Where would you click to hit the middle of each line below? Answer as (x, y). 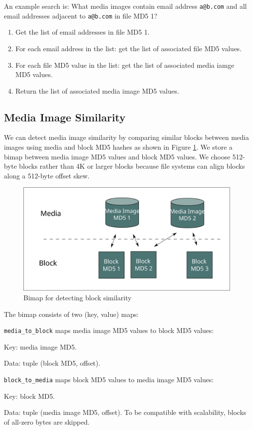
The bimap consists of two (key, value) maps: (71, 314)
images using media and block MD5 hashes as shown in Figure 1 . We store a (118, 147)
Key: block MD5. (29, 396)
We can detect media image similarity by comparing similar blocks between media (126, 137)
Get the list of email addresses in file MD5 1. (82, 32)
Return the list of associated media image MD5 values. (97, 90)
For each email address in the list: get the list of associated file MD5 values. (128, 48)
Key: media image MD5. (40, 346)
